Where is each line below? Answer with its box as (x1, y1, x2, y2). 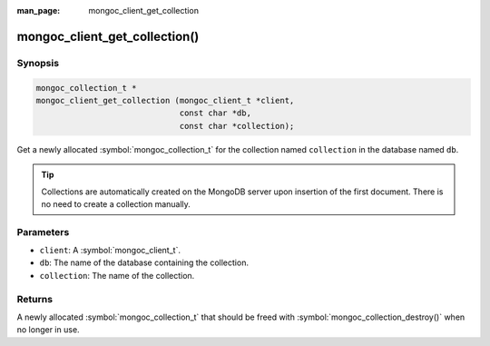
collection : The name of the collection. (39, 270, 195, 281)
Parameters (16, 225, 70, 238)
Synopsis (16, 56, 59, 69)
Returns (16, 292, 54, 305)
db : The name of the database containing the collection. (39, 257, 250, 268)
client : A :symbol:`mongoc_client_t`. (39, 245, 181, 256)
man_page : (16, 5, 61, 15)
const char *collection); (179, 121, 295, 131)
